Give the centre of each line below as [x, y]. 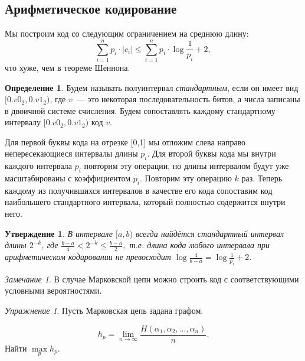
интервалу [23, 122]
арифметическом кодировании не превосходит [88, 257]
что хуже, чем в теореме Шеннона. [68, 67]
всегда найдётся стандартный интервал [210, 233]
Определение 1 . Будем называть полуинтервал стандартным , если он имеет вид [152, 87]
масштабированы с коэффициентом [68, 178]
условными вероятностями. [53, 290]
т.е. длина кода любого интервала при [200, 245]
